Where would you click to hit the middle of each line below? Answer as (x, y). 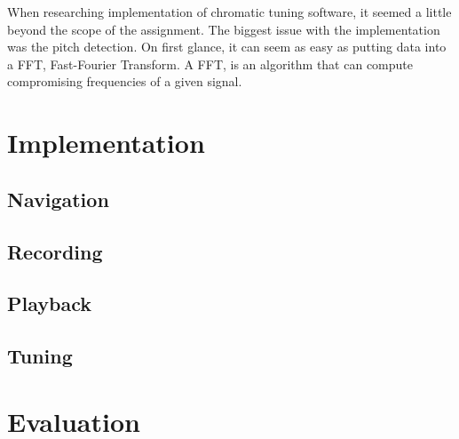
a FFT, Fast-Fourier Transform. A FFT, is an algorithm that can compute (210, 64)
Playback (49, 303)
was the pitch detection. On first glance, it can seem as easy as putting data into (227, 47)
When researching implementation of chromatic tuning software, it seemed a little (229, 12)
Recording (55, 251)
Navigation (58, 199)
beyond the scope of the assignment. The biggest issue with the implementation (224, 29)
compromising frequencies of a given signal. (125, 81)
